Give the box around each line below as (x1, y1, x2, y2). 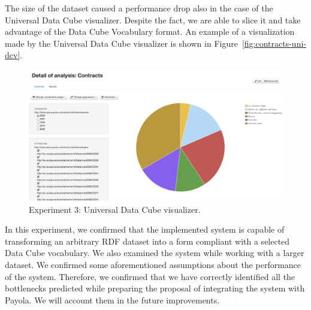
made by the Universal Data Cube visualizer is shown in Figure (5, 37, 238, 49)
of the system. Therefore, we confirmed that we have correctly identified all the (5, 270, 295, 282)
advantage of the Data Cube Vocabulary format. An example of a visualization (5, 25, 295, 38)
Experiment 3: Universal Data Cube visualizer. (29, 203, 201, 215)
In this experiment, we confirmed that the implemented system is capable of (5, 223, 285, 236)
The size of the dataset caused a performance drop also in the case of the (5, 2, 273, 14)
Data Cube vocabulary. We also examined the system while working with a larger (5, 246, 304, 259)
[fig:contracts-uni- (241, 37, 306, 49)
